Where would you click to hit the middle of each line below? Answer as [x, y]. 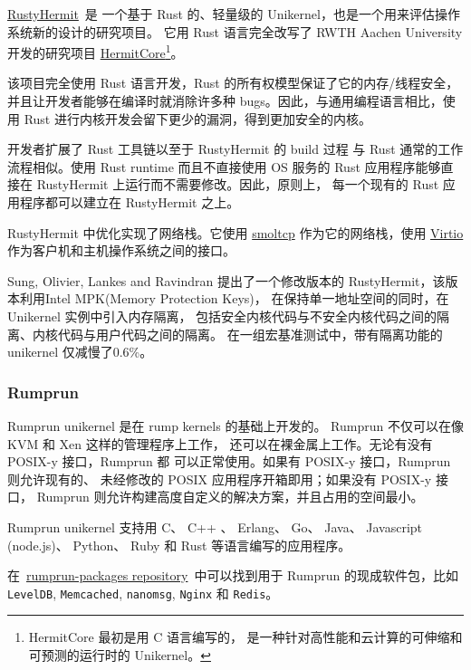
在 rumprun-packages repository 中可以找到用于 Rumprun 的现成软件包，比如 [233, 575]
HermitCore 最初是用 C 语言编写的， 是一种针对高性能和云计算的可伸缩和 [245, 637]
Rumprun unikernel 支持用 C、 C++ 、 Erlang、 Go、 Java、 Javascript [215, 526]
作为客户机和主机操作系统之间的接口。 [121, 250]
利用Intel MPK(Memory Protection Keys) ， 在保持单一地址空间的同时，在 [234, 298]
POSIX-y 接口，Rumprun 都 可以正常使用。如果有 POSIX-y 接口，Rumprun [229, 461]
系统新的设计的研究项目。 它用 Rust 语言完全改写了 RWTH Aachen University [235, 31]
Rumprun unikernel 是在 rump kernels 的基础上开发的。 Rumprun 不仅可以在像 [235, 425]
